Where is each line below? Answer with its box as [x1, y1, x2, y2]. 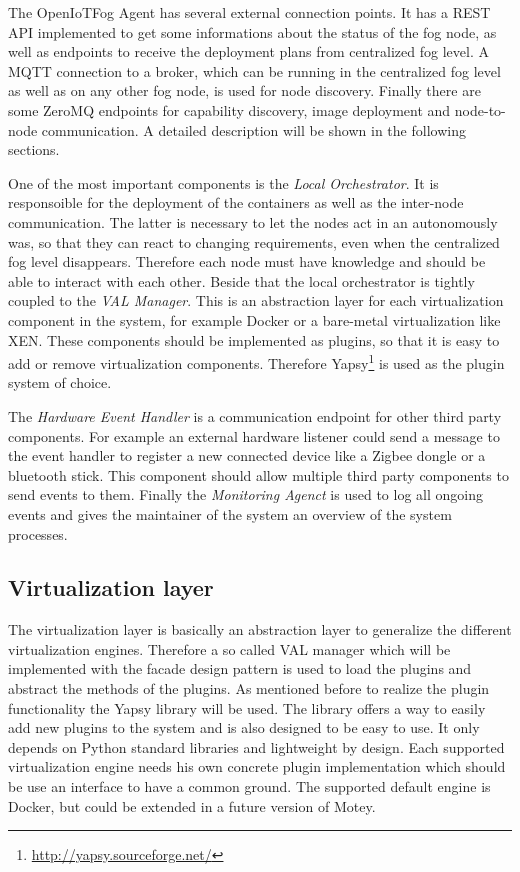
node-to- [454, 99, 506, 120]
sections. [8, 139, 60, 160]
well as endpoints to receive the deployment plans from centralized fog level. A [8, 41, 489, 62]
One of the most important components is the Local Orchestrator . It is [8, 172, 439, 193]
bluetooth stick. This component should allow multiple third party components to [8, 464, 509, 485]
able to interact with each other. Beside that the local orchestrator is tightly [8, 270, 475, 291]
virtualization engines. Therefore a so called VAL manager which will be [8, 638, 451, 659]
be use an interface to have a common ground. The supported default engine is [8, 776, 491, 797]
